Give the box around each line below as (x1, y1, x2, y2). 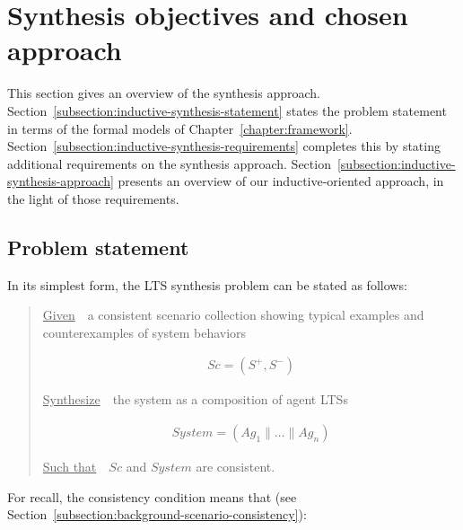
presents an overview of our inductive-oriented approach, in (118, 172, 444, 190)
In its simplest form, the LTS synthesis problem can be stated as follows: (7, 275, 407, 294)
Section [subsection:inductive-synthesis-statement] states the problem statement (7, 101, 447, 119)
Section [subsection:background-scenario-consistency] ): (7, 505, 307, 524)
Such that (42, 457, 97, 476)
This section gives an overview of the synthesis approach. (7, 84, 320, 102)
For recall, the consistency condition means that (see (7, 487, 297, 506)
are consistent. (196, 457, 275, 476)
